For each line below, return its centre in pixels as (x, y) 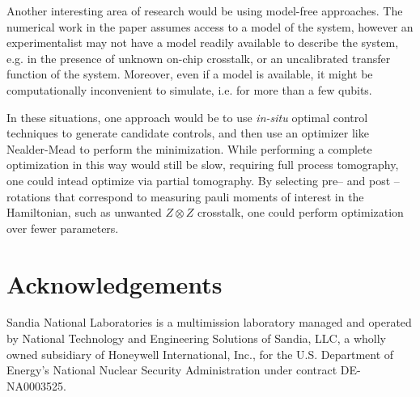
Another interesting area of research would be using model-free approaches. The (205, 11)
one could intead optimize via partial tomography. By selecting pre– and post (199, 180)
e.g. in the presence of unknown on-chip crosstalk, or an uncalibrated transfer (199, 58)
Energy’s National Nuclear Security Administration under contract (172, 370)
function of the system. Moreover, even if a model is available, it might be (190, 74)
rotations (29, 196)
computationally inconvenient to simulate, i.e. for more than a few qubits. (189, 89)
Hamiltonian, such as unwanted (84, 212)
